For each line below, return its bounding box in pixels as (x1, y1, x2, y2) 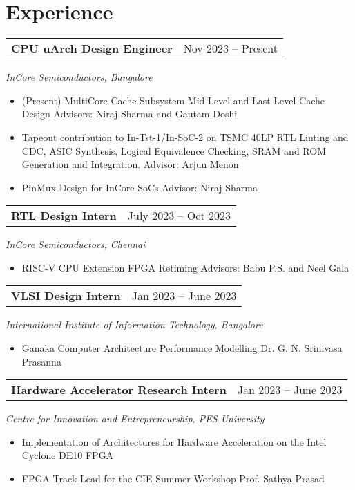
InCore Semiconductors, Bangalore (6, 70, 153, 84)
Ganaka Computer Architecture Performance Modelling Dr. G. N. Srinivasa (21, 341, 343, 355)
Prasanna (21, 354, 61, 368)
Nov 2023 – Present (183, 40, 278, 57)
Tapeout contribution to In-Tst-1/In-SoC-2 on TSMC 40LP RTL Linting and (21, 129, 349, 144)
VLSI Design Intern (11, 288, 121, 304)
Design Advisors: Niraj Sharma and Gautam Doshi (21, 106, 238, 121)
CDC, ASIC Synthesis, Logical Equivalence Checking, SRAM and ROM (21, 143, 326, 158)
